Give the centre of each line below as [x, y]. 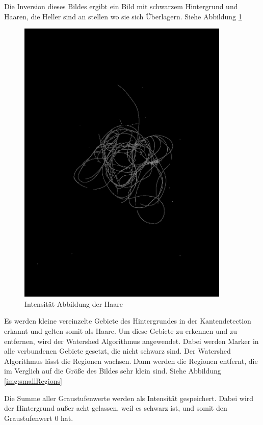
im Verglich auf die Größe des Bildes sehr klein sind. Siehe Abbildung [113, 371]
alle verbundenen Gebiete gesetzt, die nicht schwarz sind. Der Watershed [117, 351]
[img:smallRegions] [33, 381]
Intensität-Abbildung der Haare [74, 303]
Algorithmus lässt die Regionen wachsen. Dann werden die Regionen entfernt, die [131, 361]
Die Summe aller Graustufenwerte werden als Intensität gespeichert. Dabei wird [129, 398]
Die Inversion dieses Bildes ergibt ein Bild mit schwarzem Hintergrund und [121, 6]
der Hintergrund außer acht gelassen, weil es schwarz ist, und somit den [116, 408]
